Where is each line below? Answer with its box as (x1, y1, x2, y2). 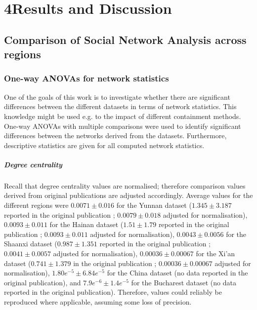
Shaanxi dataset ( (4, 238, 57, 249)
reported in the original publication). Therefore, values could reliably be (4, 287, 222, 297)
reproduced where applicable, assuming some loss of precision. (4, 297, 192, 307)
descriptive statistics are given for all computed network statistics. (4, 140, 205, 150)
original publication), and (4, 277, 81, 287)
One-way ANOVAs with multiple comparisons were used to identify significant (4, 120, 241, 131)
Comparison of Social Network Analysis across (4, 32, 247, 47)
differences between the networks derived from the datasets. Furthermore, (4, 130, 227, 141)
